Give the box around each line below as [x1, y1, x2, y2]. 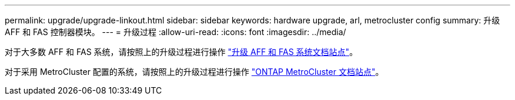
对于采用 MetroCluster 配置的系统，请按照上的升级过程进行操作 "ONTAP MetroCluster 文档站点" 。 [5, 67, 384, 77]
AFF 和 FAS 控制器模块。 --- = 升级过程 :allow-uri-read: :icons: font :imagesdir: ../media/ [5, 27, 346, 37]
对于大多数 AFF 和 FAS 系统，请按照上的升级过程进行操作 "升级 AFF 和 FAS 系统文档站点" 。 [5, 47, 358, 57]
